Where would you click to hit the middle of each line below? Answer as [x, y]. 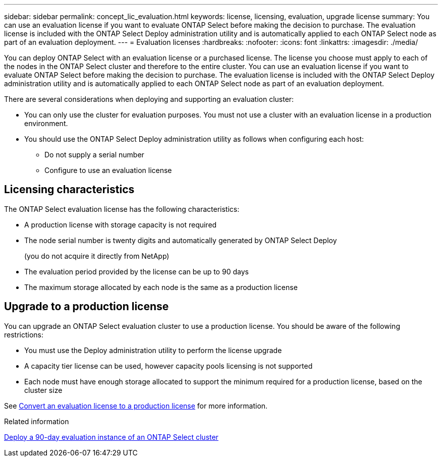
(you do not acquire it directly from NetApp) [97, 256]
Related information [37, 421]
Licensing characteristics [69, 190]
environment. [46, 123]
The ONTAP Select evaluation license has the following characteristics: [122, 209]
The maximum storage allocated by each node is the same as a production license [161, 287]
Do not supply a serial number [94, 155]
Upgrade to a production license [87, 307]
